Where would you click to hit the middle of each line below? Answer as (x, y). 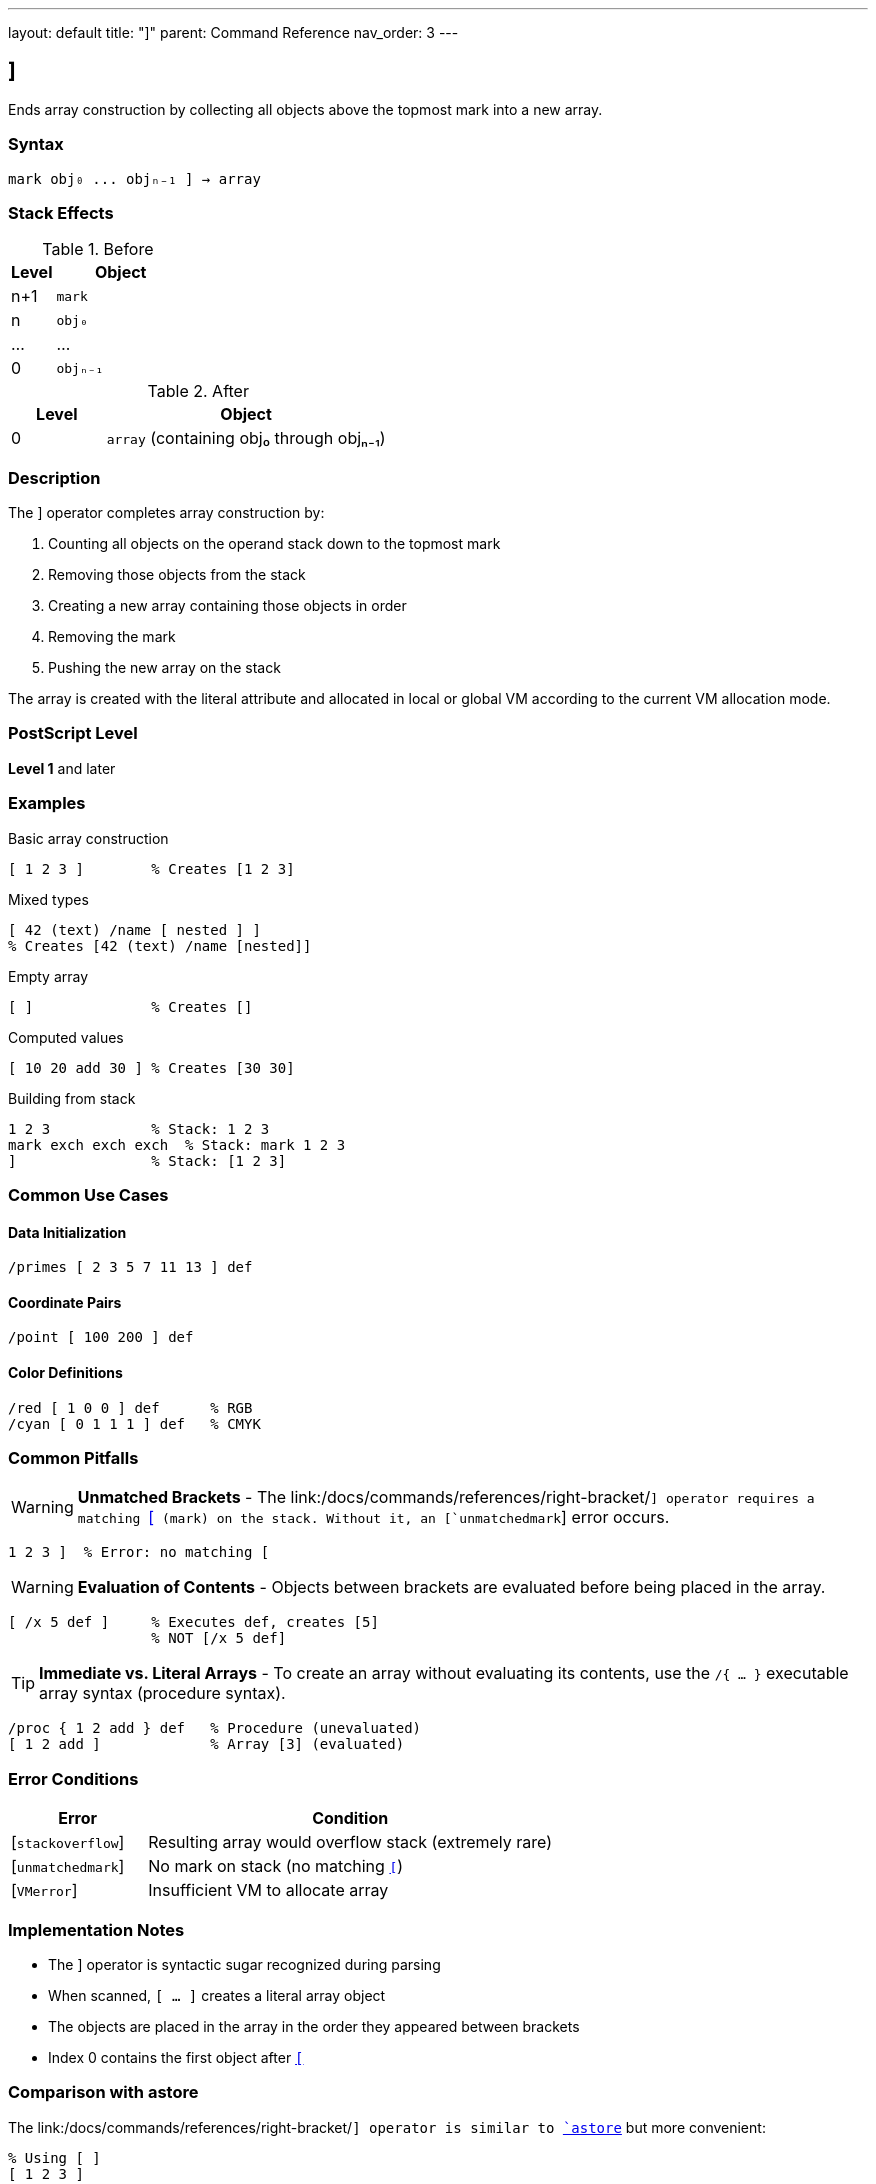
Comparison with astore (103, 2092)
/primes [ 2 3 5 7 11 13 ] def (130, 1267)
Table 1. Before (98, 249)
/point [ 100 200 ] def (101, 1337)
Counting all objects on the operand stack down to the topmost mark (274, 544)
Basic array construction (88, 838)
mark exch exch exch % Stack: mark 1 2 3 (177, 1144)
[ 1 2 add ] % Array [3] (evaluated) (206, 1744)
